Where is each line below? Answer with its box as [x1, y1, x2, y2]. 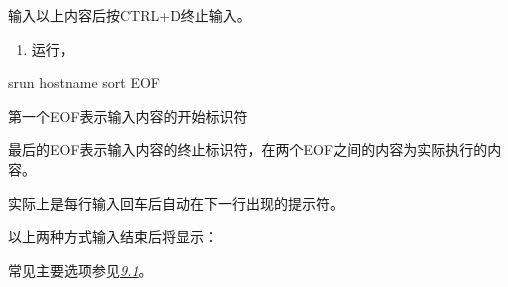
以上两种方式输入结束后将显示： [8, 226, 218, 247]
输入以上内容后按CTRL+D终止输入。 [8, 5, 251, 25]
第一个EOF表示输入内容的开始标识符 [8, 105, 248, 126]
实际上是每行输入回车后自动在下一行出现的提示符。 [8, 192, 344, 213]
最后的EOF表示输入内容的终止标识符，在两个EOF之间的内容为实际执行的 [8, 139, 488, 160]
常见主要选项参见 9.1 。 [8, 259, 153, 280]
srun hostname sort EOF [8, 72, 160, 93]
